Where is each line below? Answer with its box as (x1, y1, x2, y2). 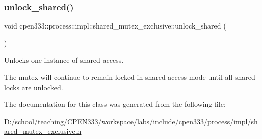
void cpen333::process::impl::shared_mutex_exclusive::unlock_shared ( (4, 20, 226, 31)
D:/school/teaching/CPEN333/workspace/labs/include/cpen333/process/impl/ (4, 116, 251, 126)
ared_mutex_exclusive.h (4, 126, 82, 136)
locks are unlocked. (4, 81, 63, 92)
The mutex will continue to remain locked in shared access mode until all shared (4, 72, 255, 82)
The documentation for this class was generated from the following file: (4, 99, 226, 109)
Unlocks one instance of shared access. (4, 54, 124, 65)
